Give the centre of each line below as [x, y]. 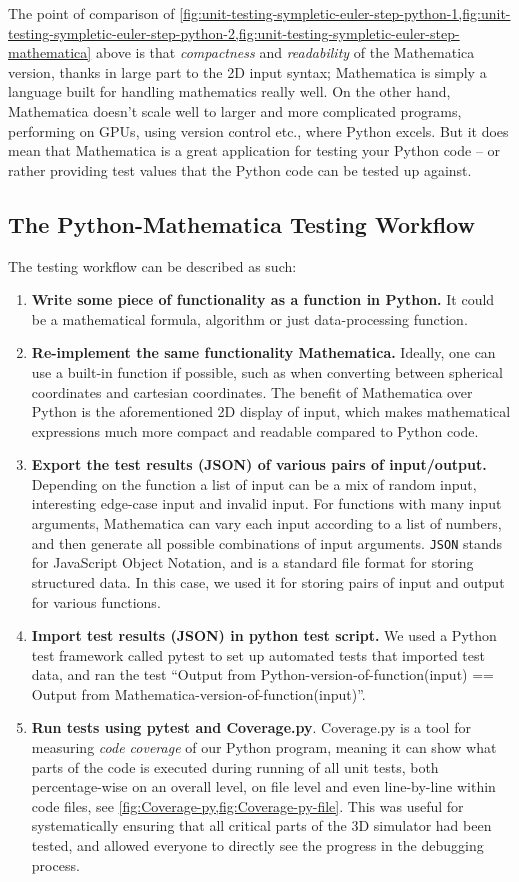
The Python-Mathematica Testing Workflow [241, 223]
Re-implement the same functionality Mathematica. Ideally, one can [263, 352]
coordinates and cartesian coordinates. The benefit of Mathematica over [252, 391]
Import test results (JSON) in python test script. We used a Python [264, 635]
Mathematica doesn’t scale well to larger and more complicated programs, [235, 110]
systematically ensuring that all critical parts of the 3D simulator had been [261, 825]
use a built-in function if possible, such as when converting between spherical [267, 371]
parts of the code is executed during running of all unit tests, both [235, 766]
